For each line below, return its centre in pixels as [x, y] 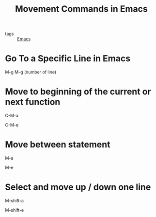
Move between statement [58, 145]
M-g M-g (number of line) [31, 72]
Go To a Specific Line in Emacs [68, 59]
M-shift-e [15, 210]
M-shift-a [15, 200]
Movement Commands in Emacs [81, 9]
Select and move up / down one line [78, 187]
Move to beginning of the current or [78, 92]
